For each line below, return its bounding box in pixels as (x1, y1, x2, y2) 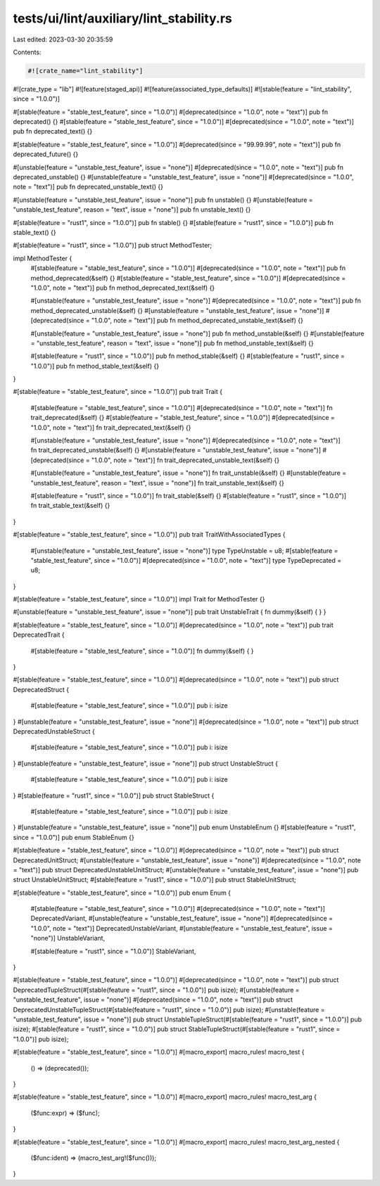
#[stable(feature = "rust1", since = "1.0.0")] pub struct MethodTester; (13, 241, 213, 250)
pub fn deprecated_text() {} (13, 127, 93, 136)
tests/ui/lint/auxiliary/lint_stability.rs (13, 11, 232, 26)
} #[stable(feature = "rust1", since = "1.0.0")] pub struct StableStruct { (13, 791, 215, 800)
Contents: (13, 48, 42, 56)
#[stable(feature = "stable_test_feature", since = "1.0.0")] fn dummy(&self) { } (30, 646, 254, 655)
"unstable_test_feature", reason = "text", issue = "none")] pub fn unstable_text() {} (13, 205, 251, 214)
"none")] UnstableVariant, (30, 934, 106, 943)
